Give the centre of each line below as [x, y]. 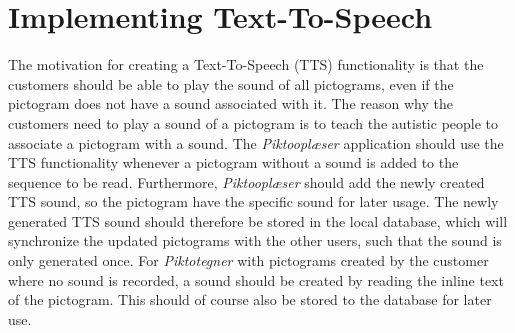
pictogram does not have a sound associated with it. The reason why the [230, 103]
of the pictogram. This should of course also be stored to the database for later [250, 299]
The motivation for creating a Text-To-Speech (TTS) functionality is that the [246, 64]
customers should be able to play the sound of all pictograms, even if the [231, 83]
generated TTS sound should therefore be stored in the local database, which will [258, 220]
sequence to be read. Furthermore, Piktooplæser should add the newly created [246, 181]
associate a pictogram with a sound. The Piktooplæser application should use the [256, 142]
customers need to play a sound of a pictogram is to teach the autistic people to [253, 122]
